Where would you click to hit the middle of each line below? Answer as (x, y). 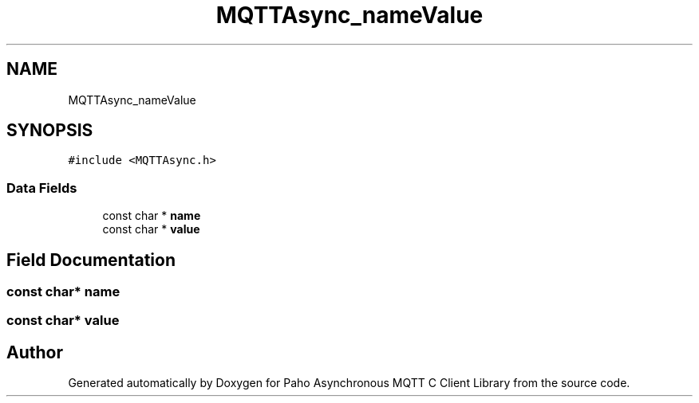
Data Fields (42, 188)
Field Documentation (91, 260)
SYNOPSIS (50, 131)
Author (35, 352)
